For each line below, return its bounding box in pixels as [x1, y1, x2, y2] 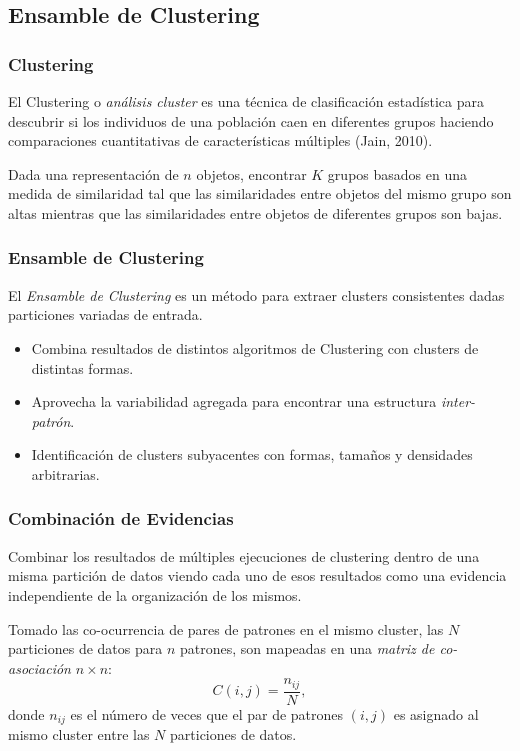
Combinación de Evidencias [8, 506, 234, 531]
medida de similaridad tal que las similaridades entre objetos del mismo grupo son [8, 183, 512, 204]
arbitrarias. [31, 463, 100, 484]
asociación [8, 657, 71, 678]
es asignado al [393, 703, 479, 724]
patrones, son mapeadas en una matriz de [179, 638, 435, 659]
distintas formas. [31, 357, 134, 378]
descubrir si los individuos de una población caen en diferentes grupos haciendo [8, 110, 494, 131]
